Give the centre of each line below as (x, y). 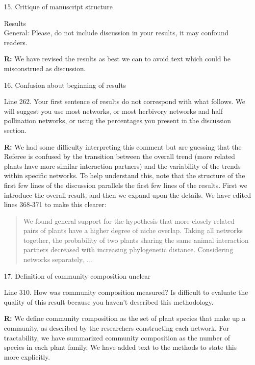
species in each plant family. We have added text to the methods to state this (120, 347)
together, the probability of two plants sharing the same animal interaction (136, 240)
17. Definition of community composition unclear (77, 275)
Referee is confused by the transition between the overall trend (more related (120, 156)
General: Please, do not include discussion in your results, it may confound (116, 33)
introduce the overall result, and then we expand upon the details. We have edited (127, 195)
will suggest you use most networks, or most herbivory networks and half (114, 111)
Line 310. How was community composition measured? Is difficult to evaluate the (126, 292)
